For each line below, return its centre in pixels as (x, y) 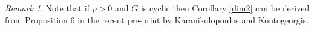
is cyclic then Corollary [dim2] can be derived (225, 8)
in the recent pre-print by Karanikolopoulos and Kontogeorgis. (193, 19)
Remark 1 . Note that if (47, 8)
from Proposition (36, 19)
